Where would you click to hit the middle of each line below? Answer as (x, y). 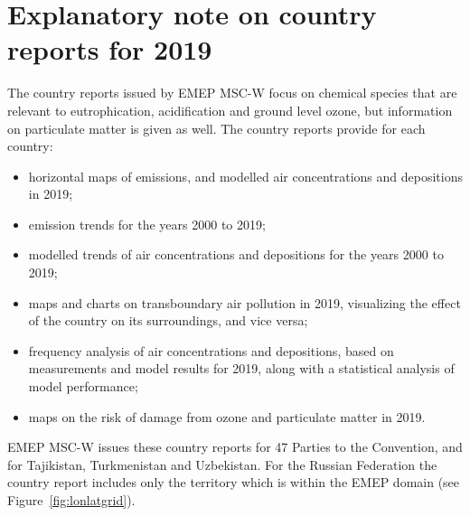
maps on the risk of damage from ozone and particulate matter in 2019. (227, 416)
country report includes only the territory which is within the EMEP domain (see (234, 482)
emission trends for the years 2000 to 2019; (147, 224)
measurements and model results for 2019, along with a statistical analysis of (241, 368)
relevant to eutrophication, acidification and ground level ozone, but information (230, 110)
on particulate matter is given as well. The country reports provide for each (216, 128)
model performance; (83, 386)
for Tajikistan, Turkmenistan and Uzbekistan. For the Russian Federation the (222, 464)
